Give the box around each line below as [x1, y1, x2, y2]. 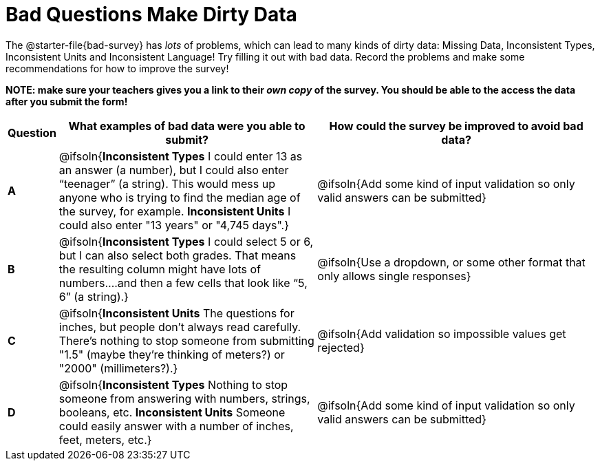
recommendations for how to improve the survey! [6, 62, 229, 74]
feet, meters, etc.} [58, 432, 152, 447]
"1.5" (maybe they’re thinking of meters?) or [58, 347, 285, 361]
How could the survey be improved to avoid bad [329, 118, 583, 133]
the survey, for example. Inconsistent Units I [58, 204, 291, 218]
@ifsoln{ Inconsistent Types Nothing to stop [58, 377, 288, 392]
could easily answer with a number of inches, [58, 419, 294, 433]
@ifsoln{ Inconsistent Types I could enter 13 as [58, 149, 303, 163]
